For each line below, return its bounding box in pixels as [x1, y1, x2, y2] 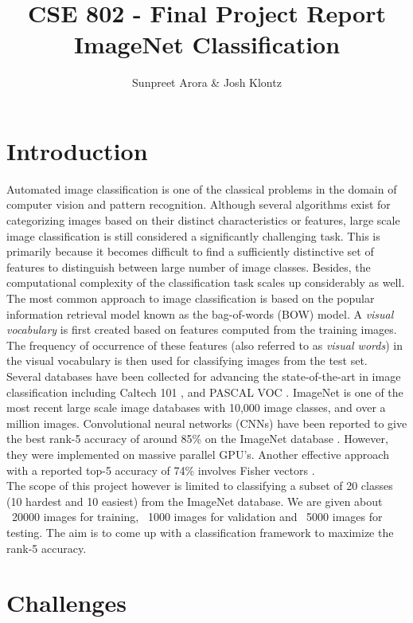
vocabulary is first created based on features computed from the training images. [6, 321, 397, 338]
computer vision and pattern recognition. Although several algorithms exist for [6, 196, 391, 213]
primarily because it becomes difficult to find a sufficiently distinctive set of [6, 243, 374, 260]
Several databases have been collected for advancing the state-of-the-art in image [6, 367, 401, 384]
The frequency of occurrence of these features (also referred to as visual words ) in [6, 336, 403, 353]
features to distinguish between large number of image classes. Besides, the [6, 258, 371, 275]
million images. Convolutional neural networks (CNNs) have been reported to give [6, 414, 407, 431]
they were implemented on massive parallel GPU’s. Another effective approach [6, 445, 389, 462]
